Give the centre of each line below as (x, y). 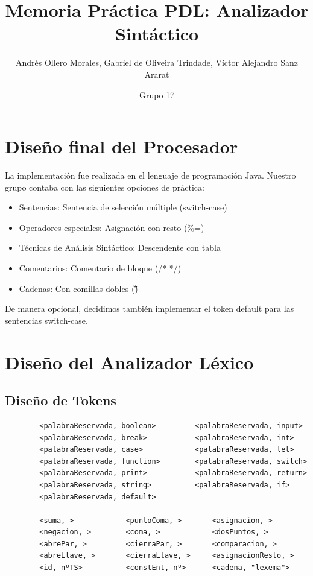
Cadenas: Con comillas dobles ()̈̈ (78, 288)
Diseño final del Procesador (122, 146)
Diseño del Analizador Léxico (129, 362)
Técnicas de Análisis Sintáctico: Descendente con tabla (120, 248)
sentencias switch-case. (46, 320)
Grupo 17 (157, 94)
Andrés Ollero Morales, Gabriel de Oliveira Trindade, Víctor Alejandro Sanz (157, 62)
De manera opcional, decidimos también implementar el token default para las (150, 309)
